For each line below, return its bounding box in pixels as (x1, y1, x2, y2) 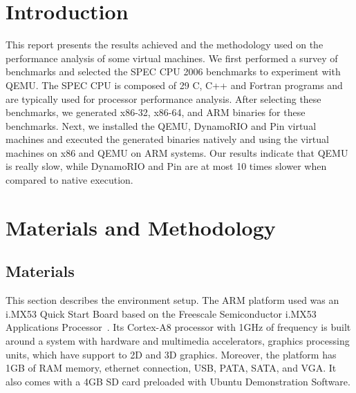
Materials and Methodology (6, 213, 276, 241)
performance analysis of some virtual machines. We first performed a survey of (6, 50, 338, 65)
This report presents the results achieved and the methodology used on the (6, 37, 324, 52)
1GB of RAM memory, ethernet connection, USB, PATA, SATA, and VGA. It (6, 361, 337, 375)
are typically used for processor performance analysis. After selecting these (6, 91, 321, 106)
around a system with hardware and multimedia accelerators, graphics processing (6, 334, 350, 348)
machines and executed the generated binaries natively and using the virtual (6, 132, 329, 146)
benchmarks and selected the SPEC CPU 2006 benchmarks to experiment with (6, 64, 341, 79)
